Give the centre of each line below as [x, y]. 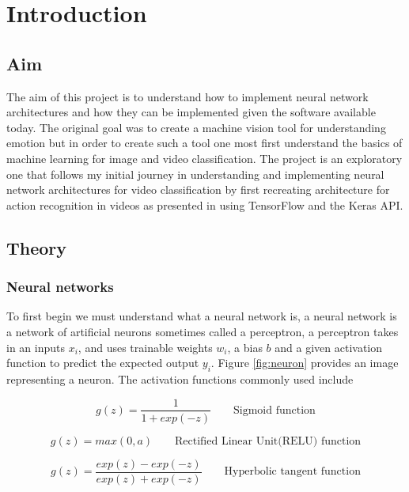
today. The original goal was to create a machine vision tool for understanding [196, 127]
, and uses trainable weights [145, 347]
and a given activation [329, 347]
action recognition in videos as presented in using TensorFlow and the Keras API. [205, 204]
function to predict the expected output [103, 363]
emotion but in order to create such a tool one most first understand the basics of [204, 143]
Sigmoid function [275, 410]
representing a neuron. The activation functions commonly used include [180, 378]
